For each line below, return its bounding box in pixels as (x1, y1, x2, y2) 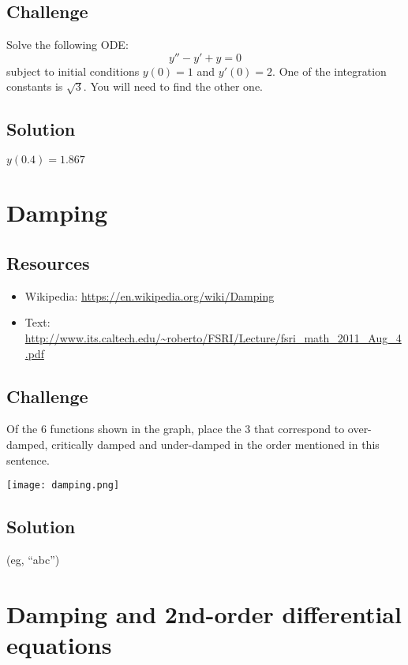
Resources (6, 250, 90, 275)
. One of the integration (272, 62, 387, 79)
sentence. (6, 451, 50, 468)
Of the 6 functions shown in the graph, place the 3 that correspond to (6, 420, 345, 437)
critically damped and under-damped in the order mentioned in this (51, 435, 380, 452)
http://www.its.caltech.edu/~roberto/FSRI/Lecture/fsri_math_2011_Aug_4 (24, 329, 402, 346)
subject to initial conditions (6, 62, 140, 79)
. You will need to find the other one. (83, 78, 264, 95)
